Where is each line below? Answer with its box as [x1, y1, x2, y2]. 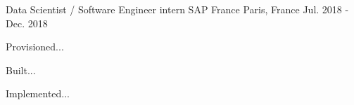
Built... [6, 62, 36, 77]
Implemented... [6, 86, 70, 101]
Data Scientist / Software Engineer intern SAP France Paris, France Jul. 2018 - [6, 2, 349, 16]
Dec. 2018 [6, 15, 48, 30]
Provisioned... [6, 39, 64, 54]
